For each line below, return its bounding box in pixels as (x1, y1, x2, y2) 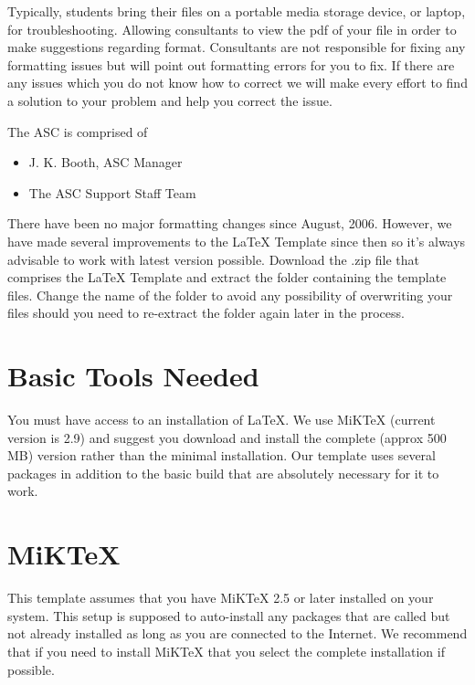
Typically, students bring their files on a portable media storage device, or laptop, (7, 2, 466, 20)
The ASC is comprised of (7, 121, 148, 141)
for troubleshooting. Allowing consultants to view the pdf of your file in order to (7, 19, 457, 38)
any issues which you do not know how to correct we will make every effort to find (7, 73, 468, 92)
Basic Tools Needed (7, 357, 259, 395)
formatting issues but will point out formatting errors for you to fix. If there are (7, 55, 455, 74)
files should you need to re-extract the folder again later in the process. (7, 303, 405, 322)
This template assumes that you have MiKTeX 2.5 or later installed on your (7, 588, 434, 607)
